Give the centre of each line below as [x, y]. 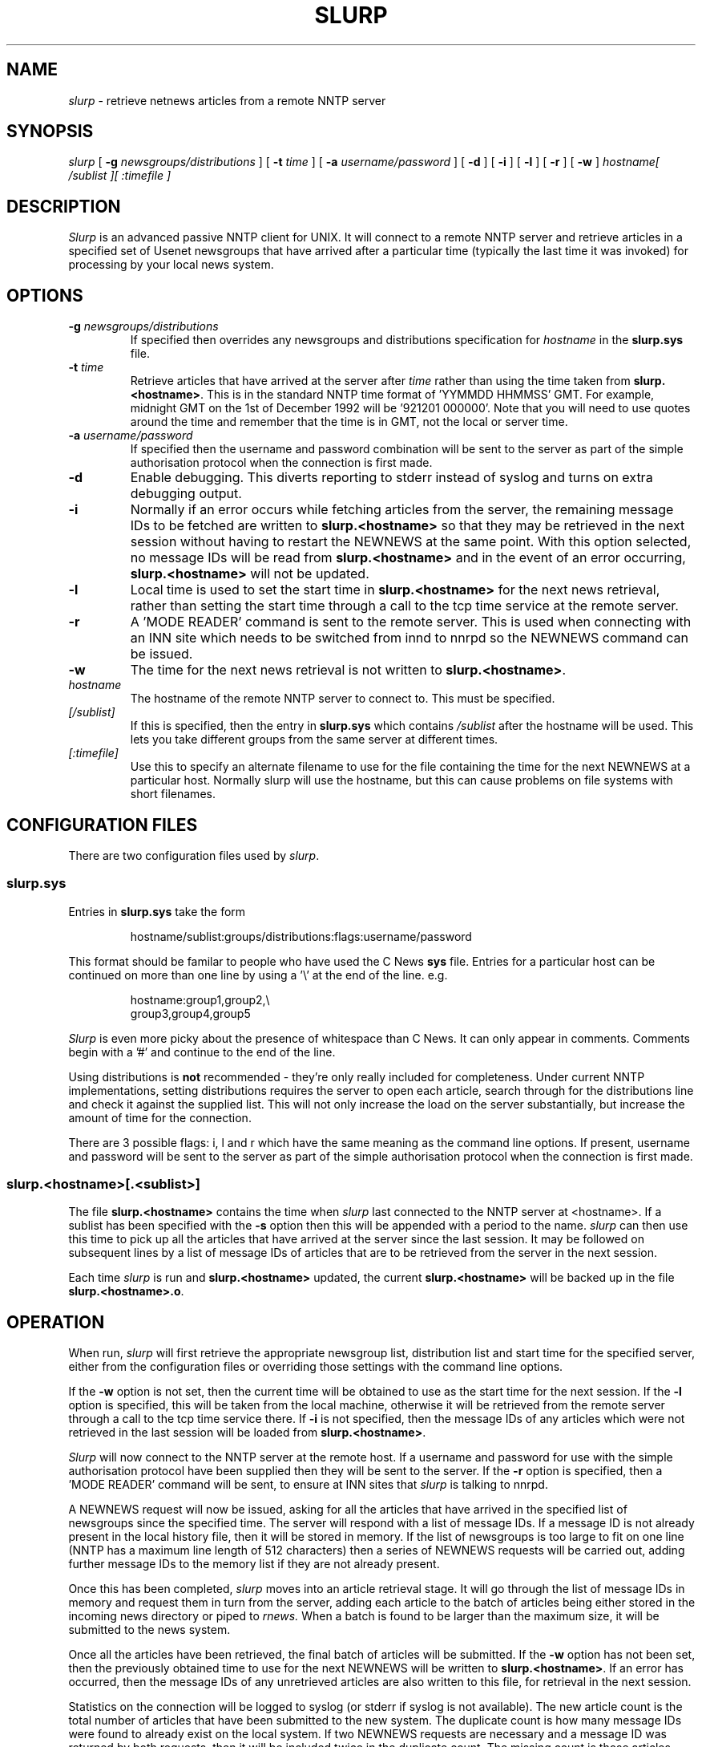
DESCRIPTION [64, 206]
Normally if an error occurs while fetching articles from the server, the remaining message [402, 510]
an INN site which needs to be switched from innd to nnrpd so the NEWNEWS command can [409, 638]
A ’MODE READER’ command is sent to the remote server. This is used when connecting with [411, 622]
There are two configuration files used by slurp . [194, 855]
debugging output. [186, 494]
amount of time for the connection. [160, 1117]
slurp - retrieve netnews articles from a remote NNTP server [227, 100]
